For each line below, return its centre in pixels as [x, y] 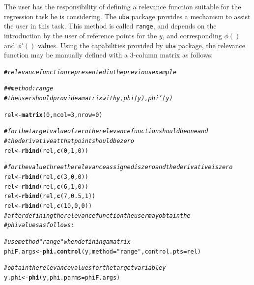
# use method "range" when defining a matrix [67, 242]
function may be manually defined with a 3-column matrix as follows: [109, 55]
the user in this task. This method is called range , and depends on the [110, 26]
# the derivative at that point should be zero [69, 141]
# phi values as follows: [39, 225]
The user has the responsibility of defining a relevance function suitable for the [123, 6]
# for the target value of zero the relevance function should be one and [106, 131]
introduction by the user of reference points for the [81, 35]
